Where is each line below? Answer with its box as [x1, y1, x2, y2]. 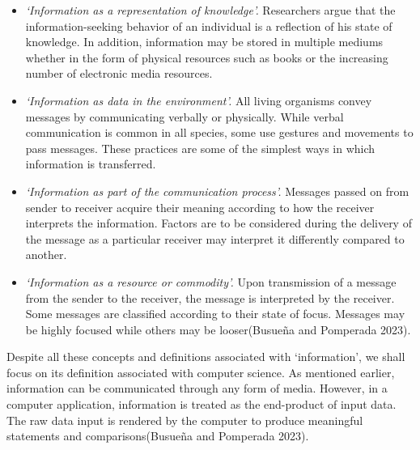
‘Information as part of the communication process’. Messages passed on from [25, 182, 409, 199]
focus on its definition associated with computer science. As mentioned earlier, [6, 363, 395, 380]
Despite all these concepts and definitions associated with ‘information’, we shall [6, 348, 405, 365]
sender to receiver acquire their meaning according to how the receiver [25, 198, 375, 215]
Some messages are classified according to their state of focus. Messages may [25, 305, 405, 322]
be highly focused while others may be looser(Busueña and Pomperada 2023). [25, 321, 411, 337]
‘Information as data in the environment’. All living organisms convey [25, 91, 372, 108]
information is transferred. [25, 155, 156, 172]
